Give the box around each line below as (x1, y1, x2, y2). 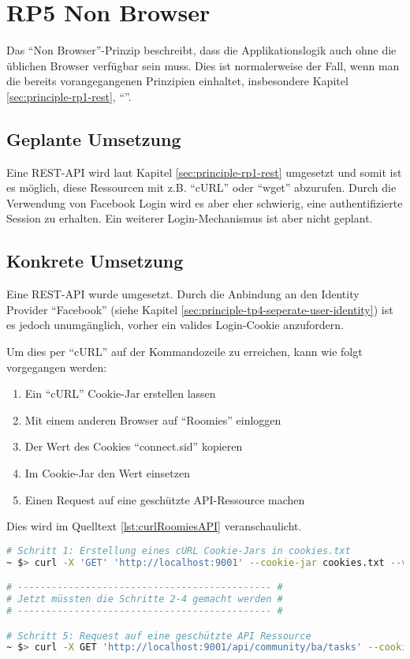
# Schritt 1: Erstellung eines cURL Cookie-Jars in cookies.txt (6, 545, 351, 556)
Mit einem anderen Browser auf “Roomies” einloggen (24, 411, 281, 428)
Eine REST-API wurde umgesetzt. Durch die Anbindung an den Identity (6, 286, 360, 302)
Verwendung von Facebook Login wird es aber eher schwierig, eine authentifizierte (6, 194, 403, 211)
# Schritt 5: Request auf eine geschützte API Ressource (6, 630, 311, 642)
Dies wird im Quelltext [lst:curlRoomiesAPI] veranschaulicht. (6, 518, 302, 534)
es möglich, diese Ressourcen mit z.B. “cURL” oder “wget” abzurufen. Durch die (6, 179, 397, 196)
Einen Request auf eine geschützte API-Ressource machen (24, 491, 305, 507)
